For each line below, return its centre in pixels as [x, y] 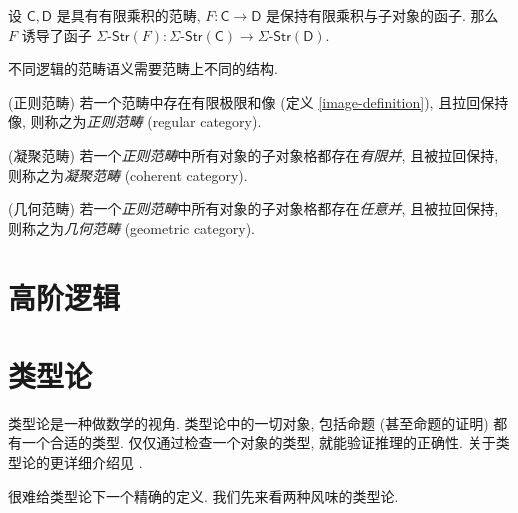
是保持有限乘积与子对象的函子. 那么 [382, 15]
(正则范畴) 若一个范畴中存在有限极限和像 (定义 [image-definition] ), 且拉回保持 [258, 101]
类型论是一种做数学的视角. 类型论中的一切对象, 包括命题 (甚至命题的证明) [248, 422]
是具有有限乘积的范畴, [128, 15]
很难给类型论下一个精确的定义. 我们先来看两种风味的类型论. [203, 495]
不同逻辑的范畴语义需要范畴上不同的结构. [143, 68]
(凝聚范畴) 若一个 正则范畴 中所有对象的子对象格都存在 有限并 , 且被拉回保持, [253, 154]
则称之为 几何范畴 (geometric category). [132, 227]
